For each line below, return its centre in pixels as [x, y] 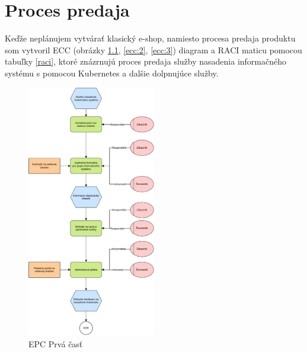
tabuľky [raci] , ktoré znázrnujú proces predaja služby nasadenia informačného [145, 61]
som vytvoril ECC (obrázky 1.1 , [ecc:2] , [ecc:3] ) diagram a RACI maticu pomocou [153, 49]
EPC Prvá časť [56, 343]
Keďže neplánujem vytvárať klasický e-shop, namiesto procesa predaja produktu [150, 38]
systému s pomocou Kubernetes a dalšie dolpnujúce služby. [112, 73]
